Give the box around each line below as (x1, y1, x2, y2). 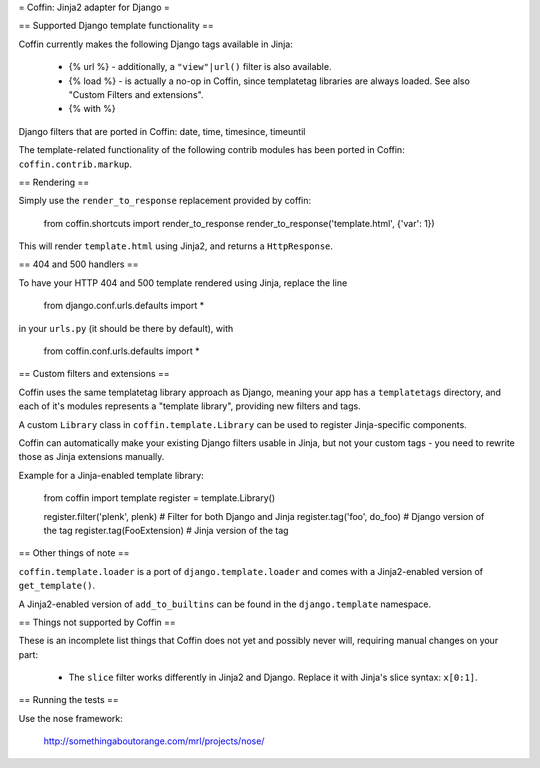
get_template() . (18, 580, 96, 592)
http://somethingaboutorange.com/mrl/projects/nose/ (43, 735, 265, 747)
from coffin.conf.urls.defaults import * (43, 345, 200, 357)
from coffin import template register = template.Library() (43, 492, 275, 504)
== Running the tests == (18, 694, 119, 706)
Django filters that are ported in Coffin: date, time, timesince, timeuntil (18, 125, 306, 137)
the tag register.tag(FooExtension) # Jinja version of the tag (43, 524, 289, 536)
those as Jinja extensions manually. (18, 451, 165, 463)
